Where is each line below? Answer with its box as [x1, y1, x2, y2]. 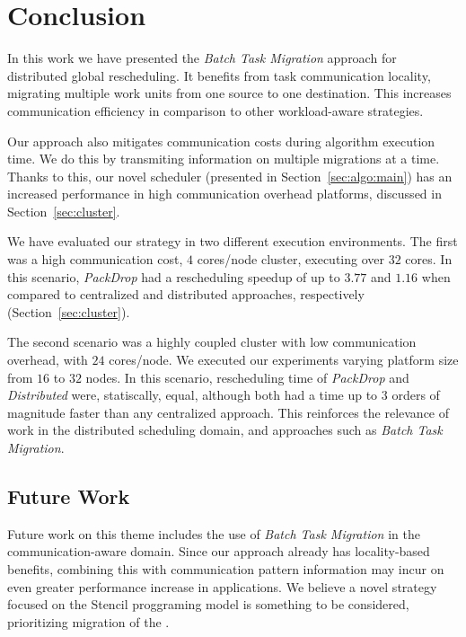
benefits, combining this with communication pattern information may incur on [7, 559, 444, 578]
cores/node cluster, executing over [197, 250, 384, 269]
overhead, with [7, 350, 88, 369]
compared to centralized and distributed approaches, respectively [7, 285, 365, 304]
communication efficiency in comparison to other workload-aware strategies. [7, 101, 424, 119]
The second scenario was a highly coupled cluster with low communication [7, 332, 417, 351]
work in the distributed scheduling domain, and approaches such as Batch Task [7, 420, 443, 439]
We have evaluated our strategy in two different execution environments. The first [7, 232, 458, 251]
